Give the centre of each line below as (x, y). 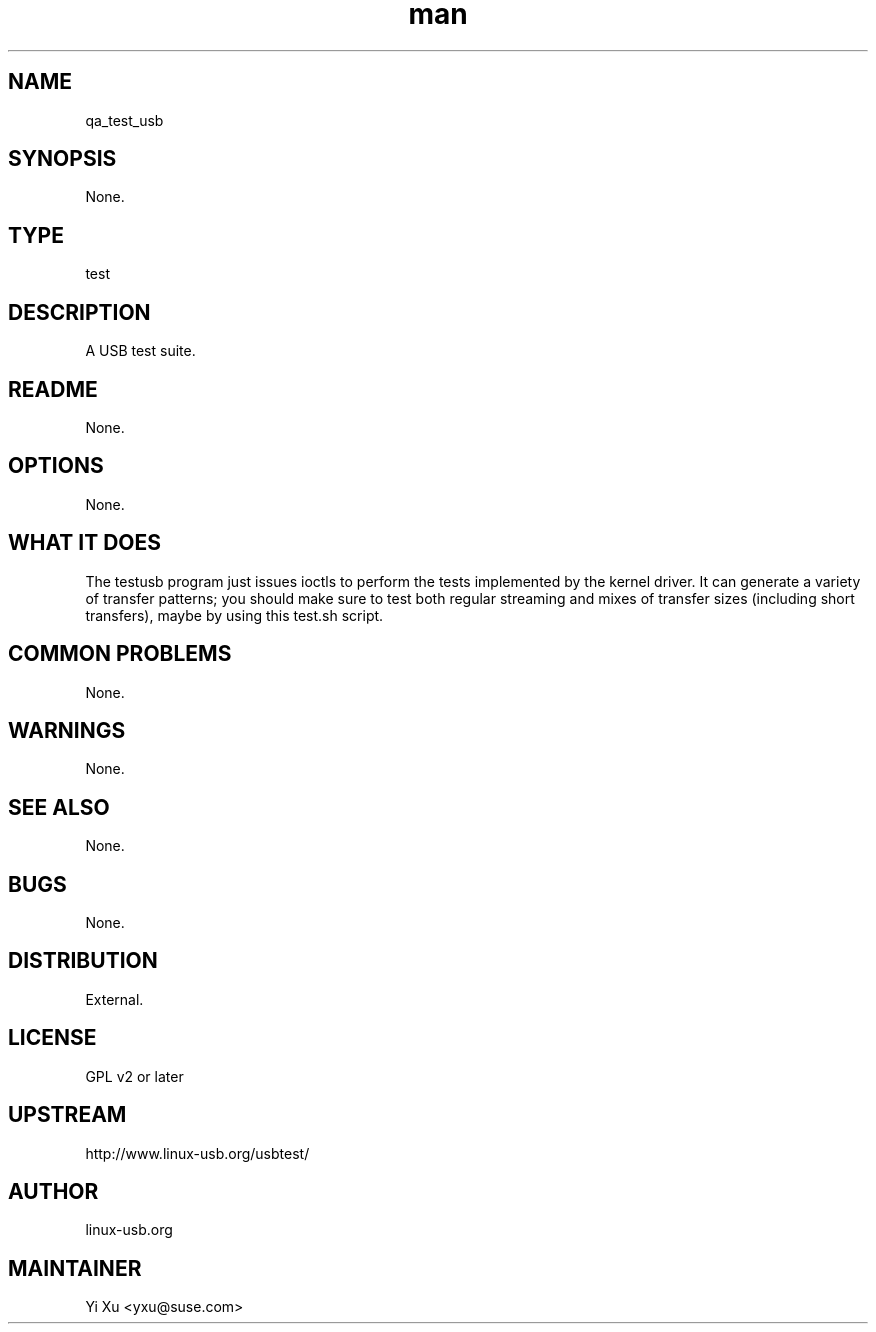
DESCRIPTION (79, 312)
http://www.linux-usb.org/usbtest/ (197, 1153)
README (53, 389)
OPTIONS (56, 466)
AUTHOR (53, 1191)
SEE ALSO (59, 807)
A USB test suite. (140, 351)
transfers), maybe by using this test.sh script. (234, 615)
